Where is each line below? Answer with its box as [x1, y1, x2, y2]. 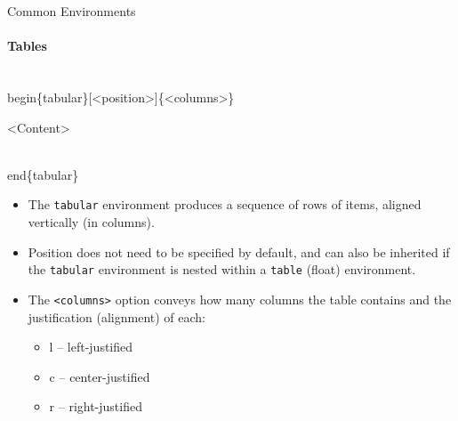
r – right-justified [49, 397, 142, 416]
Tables [7, 36, 47, 55]
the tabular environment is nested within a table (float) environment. [28, 260, 416, 279]
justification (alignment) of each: [28, 307, 206, 326]
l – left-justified [49, 337, 133, 356]
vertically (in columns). [28, 213, 155, 231]
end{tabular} [7, 165, 79, 183]
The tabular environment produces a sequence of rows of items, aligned [28, 195, 422, 214]
